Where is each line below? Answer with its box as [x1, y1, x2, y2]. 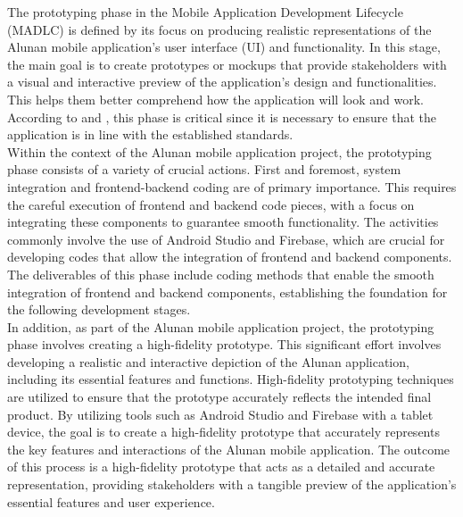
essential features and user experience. [7, 492, 215, 511]
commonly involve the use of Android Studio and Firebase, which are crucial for [7, 229, 445, 248]
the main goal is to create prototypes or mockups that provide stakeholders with [7, 54, 447, 73]
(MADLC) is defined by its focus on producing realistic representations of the [7, 20, 432, 38]
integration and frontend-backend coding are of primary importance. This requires [7, 177, 457, 196]
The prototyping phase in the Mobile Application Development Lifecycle [7, 3, 403, 21]
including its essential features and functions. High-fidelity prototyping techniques [7, 370, 454, 388]
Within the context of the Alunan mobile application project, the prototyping [7, 142, 432, 161]
